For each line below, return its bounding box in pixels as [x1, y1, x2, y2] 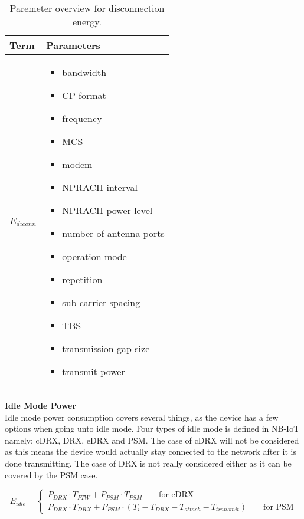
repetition [62, 272, 103, 286]
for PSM [263, 502, 294, 511]
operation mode [62, 249, 127, 263]
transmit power [62, 364, 125, 378]
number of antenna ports [62, 226, 165, 240]
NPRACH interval [62, 180, 138, 194]
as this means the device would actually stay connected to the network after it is [5, 445, 296, 458]
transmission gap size [62, 341, 150, 355]
